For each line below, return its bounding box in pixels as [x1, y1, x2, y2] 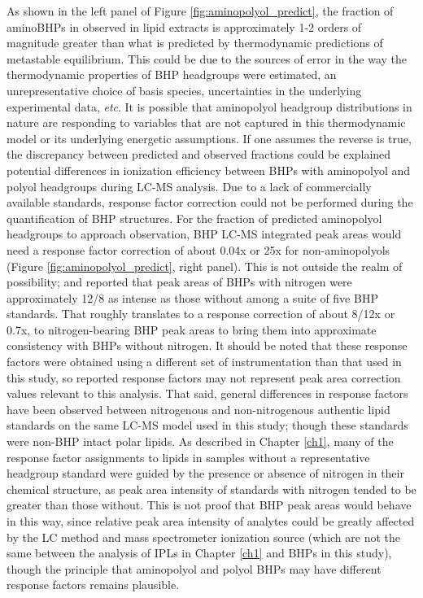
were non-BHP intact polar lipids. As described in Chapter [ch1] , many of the [7, 433, 394, 450]
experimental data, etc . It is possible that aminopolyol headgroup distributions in [7, 98, 412, 115]
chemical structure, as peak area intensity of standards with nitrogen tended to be [7, 480, 416, 497]
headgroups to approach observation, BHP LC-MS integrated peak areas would [7, 225, 402, 242]
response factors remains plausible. [7, 576, 180, 593]
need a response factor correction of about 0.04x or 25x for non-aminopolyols [7, 241, 390, 258]
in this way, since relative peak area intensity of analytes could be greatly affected [7, 513, 415, 529]
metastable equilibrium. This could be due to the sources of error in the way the [7, 50, 408, 67]
